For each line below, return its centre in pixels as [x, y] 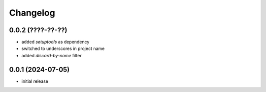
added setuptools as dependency [55, 42]
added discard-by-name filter [51, 55]
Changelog [32, 13]
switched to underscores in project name [63, 48]
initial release [35, 81]
